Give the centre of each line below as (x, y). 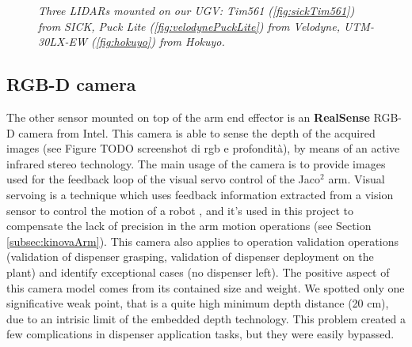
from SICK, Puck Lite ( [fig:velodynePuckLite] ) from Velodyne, (189, 26)
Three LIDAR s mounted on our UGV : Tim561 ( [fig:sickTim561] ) (196, 10)
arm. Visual (357, 179)
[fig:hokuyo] (123, 41)
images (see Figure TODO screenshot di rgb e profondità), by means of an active (203, 148)
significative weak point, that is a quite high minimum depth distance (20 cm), (198, 303)
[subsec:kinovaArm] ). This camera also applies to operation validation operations (202, 241)
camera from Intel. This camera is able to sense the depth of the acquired (197, 132)
